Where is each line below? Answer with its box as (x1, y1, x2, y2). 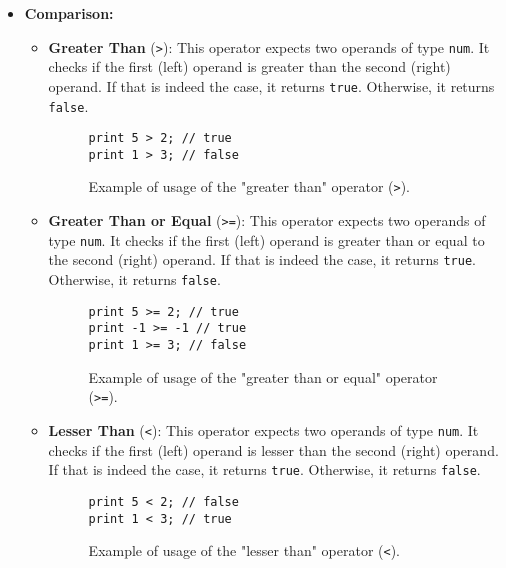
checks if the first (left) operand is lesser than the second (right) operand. (48, 439, 499, 460)
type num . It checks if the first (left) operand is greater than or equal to (48, 229, 485, 250)
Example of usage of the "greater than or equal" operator (88, 366, 438, 387)
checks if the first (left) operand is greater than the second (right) (48, 56, 451, 77)
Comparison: (24, 3, 114, 23)
